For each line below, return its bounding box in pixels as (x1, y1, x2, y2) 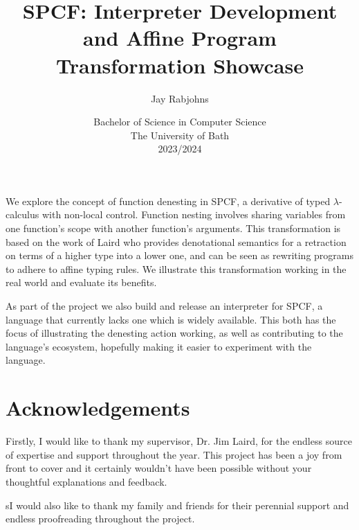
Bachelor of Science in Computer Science (93, 114, 266, 129)
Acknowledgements (6, 394, 190, 422)
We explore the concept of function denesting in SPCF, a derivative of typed (6, 193, 331, 208)
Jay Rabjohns (151, 91, 209, 105)
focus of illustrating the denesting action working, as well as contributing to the (6, 326, 343, 340)
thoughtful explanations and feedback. (6, 474, 167, 488)
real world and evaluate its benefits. (6, 275, 157, 290)
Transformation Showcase (56, 51, 304, 79)
